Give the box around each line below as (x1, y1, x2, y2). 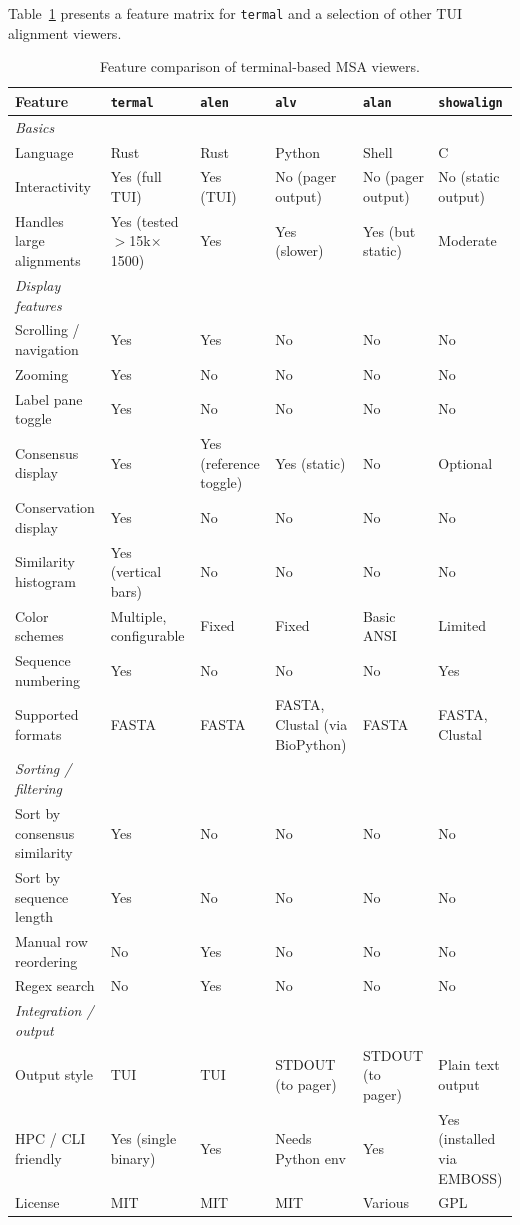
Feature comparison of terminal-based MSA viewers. (100, 56, 420, 77)
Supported (15, 704, 79, 725)
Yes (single (110, 1128, 177, 1149)
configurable (110, 625, 185, 646)
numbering (15, 669, 81, 690)
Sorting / (15, 758, 72, 779)
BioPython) (275, 733, 347, 754)
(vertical (110, 561, 162, 582)
